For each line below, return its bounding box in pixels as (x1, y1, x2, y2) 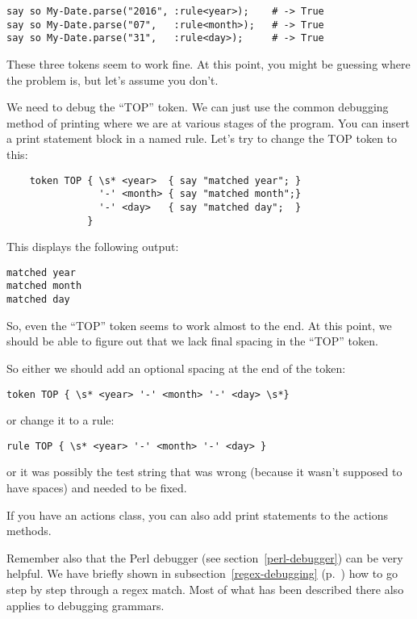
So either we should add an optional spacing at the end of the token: (6, 359, 346, 376)
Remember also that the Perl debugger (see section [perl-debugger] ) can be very (6, 549, 403, 566)
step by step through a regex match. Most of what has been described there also (6, 580, 404, 597)
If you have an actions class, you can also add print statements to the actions (6, 506, 389, 523)
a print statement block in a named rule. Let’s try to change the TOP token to (6, 130, 398, 147)
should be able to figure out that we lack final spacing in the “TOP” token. (6, 333, 378, 349)
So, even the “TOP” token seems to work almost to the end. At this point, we (6, 316, 392, 333)
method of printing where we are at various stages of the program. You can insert (6, 114, 410, 131)
